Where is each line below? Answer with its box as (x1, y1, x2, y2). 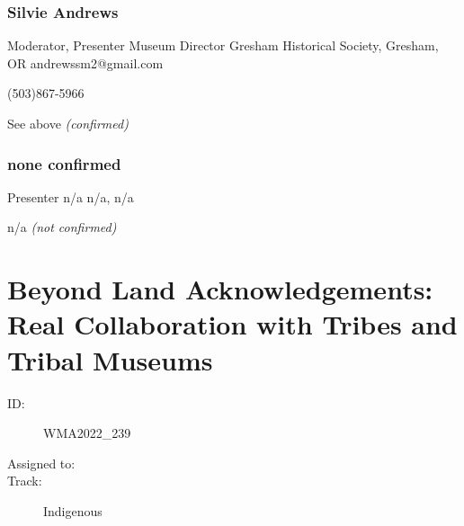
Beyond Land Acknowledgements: (7, 271, 433, 308)
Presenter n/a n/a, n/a (7, 187, 134, 206)
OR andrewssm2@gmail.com (7, 53, 164, 72)
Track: (7, 471, 42, 490)
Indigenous (43, 501, 103, 520)
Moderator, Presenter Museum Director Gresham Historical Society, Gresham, (7, 36, 439, 55)
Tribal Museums (7, 341, 213, 378)
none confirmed (7, 152, 121, 174)
